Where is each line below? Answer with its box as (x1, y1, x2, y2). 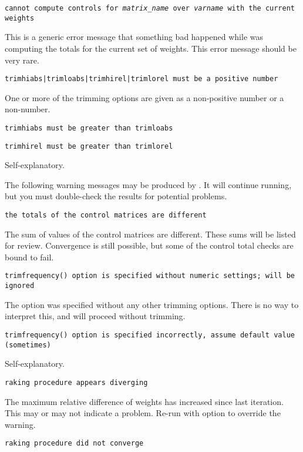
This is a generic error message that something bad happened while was (5, 31, 264, 43)
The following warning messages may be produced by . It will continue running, (5, 178, 292, 190)
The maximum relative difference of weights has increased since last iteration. (5, 395, 284, 407)
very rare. (5, 53, 39, 66)
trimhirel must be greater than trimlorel (5, 142, 173, 150)
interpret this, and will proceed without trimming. (5, 310, 186, 322)
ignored (5, 282, 35, 290)
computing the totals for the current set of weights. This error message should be (5, 42, 297, 54)
